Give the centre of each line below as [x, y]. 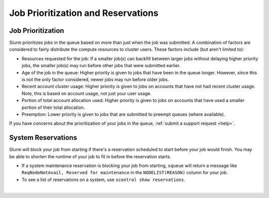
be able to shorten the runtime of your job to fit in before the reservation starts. [90, 156]
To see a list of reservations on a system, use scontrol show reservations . [103, 180]
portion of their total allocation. [53, 107]
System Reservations [43, 138]
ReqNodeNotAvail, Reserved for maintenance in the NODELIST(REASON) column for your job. [125, 173]
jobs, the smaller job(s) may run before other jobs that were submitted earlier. [101, 66]
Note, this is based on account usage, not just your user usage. [87, 93]
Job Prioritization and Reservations [84, 13]
